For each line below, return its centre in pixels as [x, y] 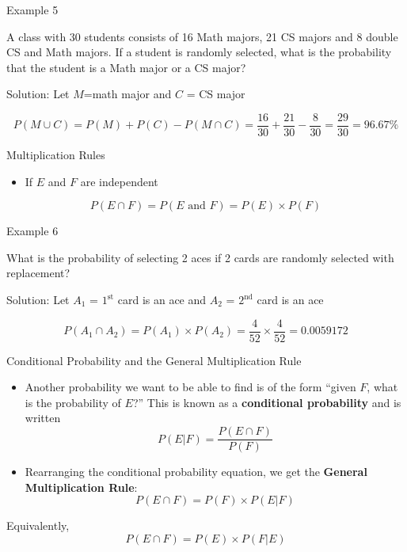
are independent [119, 181]
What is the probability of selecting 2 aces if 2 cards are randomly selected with [200, 257]
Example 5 [32, 10]
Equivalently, [38, 525]
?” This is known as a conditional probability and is [267, 402]
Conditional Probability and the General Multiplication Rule [154, 360]
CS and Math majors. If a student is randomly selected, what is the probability [199, 52]
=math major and [127, 94]
